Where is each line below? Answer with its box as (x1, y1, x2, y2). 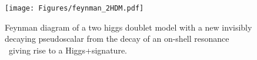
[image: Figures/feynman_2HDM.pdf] (5, 4, 144, 12)
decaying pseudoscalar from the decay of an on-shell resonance (5, 32, 229, 45)
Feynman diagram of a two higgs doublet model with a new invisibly (5, 21, 252, 33)
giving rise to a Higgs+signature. (8, 44, 127, 56)
